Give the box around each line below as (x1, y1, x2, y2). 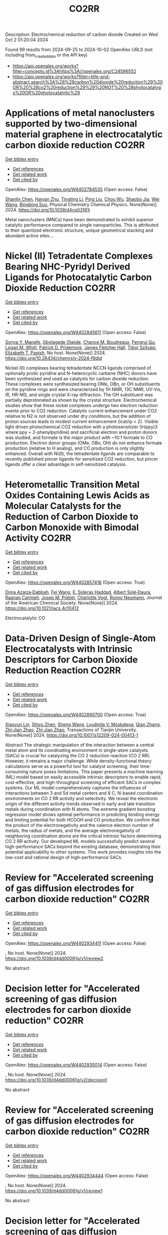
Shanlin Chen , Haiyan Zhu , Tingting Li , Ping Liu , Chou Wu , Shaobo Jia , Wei (5, 196, 159, 202)
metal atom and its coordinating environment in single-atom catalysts (5, 747, 148, 753)
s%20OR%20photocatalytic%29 (12, 89, 80, 96)
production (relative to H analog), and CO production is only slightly (5, 445, 144, 451)
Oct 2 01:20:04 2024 (5, 37, 49, 43)
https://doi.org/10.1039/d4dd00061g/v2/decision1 (5, 1077, 107, 1083)
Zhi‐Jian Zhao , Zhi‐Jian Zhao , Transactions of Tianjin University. (5, 727, 137, 733)
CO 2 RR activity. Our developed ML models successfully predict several (5, 838, 155, 844)
